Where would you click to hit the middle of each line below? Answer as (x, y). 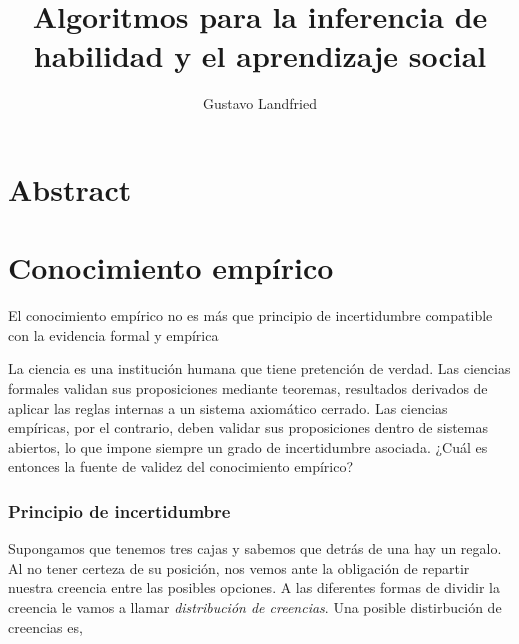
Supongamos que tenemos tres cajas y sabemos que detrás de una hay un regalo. (255, 548)
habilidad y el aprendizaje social (260, 55)
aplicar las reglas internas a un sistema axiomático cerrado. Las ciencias (228, 407)
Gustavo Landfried (260, 103)
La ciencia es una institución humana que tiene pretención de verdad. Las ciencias (259, 368)
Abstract (70, 188)
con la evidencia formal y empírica (113, 334)
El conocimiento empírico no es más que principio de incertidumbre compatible (250, 315)
